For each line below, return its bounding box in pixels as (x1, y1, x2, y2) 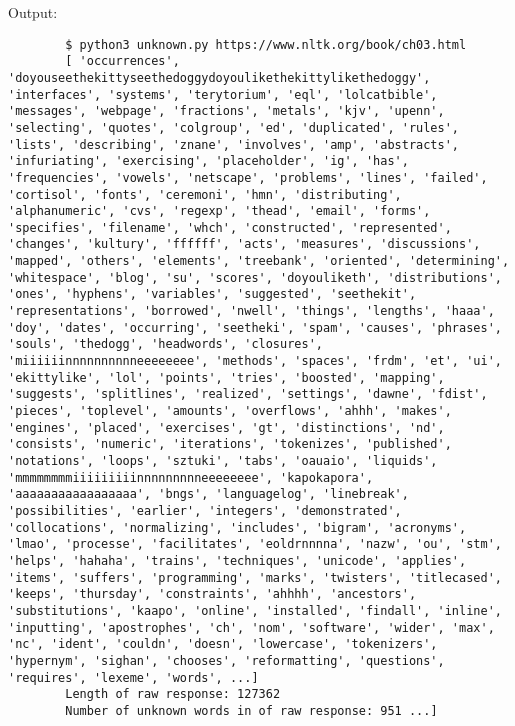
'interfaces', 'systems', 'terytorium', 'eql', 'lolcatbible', (8, 87, 438, 102)
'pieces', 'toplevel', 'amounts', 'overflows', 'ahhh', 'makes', (8, 404, 452, 419)
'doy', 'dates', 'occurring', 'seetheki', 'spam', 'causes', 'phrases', (8, 320, 502, 335)
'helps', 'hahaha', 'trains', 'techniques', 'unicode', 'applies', (8, 553, 467, 568)
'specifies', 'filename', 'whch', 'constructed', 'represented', (8, 220, 452, 235)
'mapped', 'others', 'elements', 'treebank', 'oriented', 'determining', (8, 254, 510, 269)
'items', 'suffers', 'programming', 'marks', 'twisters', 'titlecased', (8, 570, 502, 585)
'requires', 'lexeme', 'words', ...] (8, 670, 259, 685)
